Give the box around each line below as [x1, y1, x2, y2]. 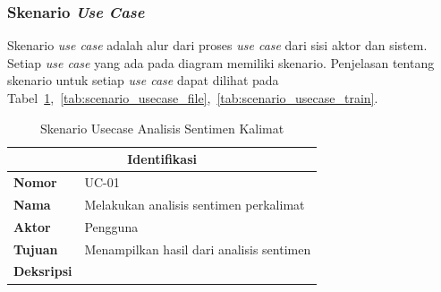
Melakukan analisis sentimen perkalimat [84, 194, 305, 213]
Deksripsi [13, 262, 72, 280]
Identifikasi [127, 150, 197, 168]
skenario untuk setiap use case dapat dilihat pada [7, 71, 279, 90]
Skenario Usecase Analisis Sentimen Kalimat [40, 118, 284, 137]
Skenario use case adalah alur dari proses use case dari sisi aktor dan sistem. [7, 36, 428, 55]
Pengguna [84, 217, 139, 236]
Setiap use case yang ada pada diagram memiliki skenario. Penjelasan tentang [7, 53, 435, 72]
